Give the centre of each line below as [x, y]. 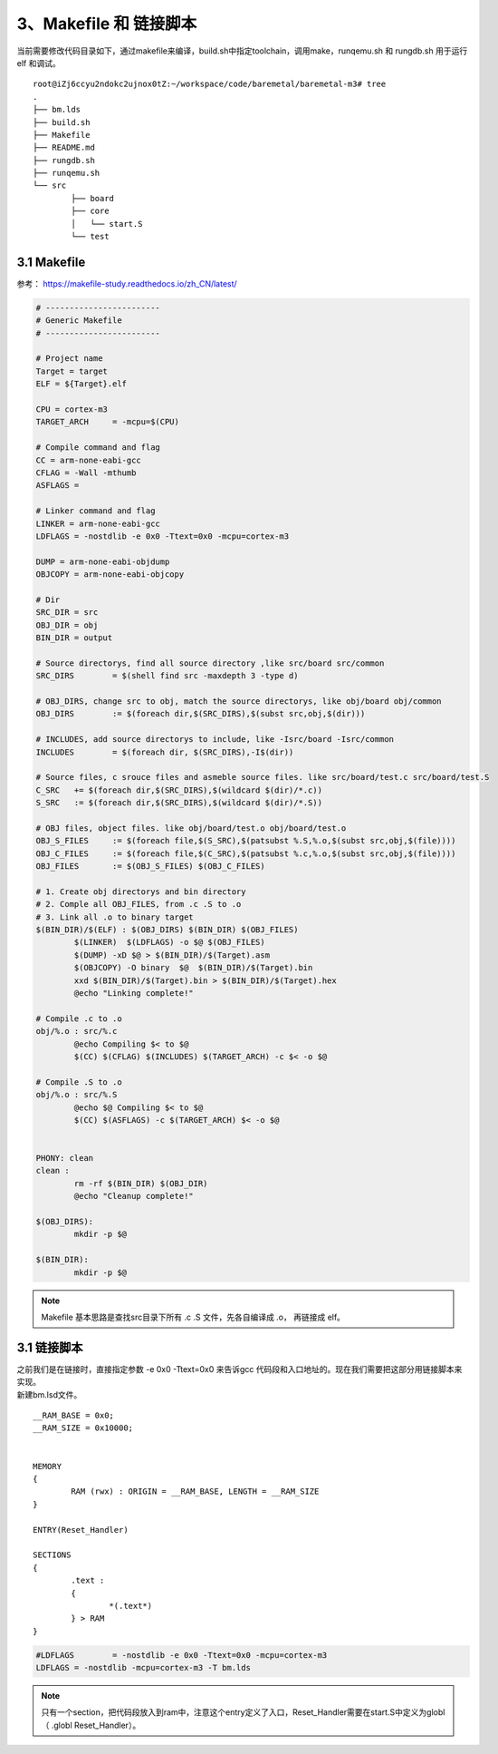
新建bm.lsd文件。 [49, 1394]
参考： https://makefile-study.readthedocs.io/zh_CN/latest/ [127, 283]
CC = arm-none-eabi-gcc [89, 460]
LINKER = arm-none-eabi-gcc [98, 523]
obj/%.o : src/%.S [77, 1095]
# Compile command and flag [98, 448]
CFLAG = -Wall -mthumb [86, 473]
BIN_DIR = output [74, 638]
